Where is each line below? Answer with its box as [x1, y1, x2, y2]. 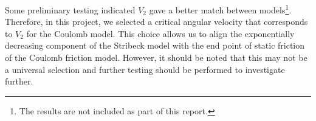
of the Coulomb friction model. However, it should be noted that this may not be [5, 51, 307, 64]
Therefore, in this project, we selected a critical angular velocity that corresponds [5, 15, 308, 28]
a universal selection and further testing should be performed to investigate [5, 63, 285, 75]
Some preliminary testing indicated [5, 3, 136, 16]
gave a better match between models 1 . [149, 2, 292, 16]
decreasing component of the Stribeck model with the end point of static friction [5, 39, 305, 52]
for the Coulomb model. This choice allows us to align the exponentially [26, 27, 295, 40]
